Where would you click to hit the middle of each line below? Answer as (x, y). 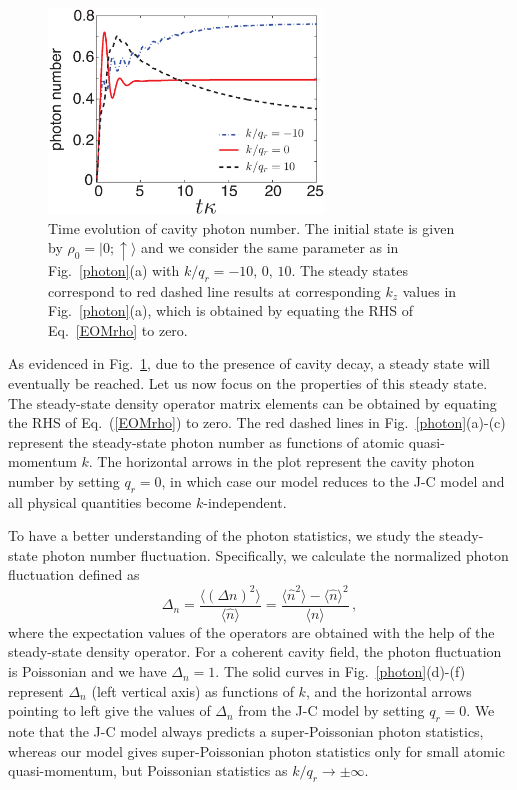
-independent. (245, 501)
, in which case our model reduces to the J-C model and (333, 480)
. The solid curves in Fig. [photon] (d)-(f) (340, 671)
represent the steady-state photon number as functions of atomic (206, 441)
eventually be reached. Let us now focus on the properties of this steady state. (248, 382)
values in (429, 290)
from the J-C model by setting (331, 710)
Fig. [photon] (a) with (114, 269)
